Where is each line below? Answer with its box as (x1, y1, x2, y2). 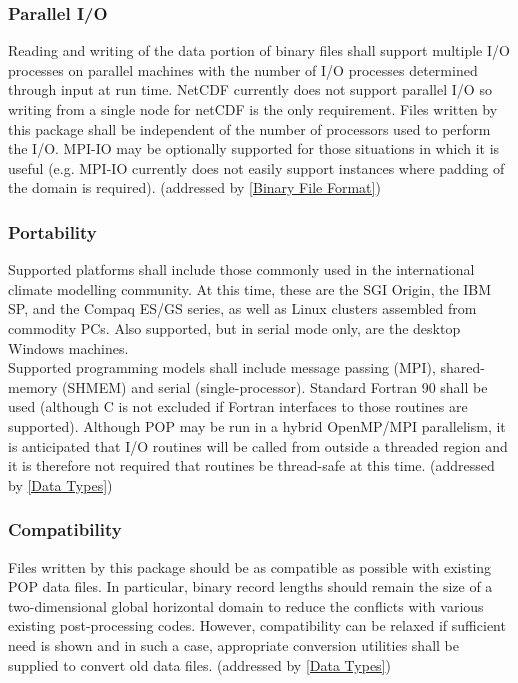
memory (8, 376, 58, 397)
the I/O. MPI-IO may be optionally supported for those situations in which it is (8, 138, 500, 159)
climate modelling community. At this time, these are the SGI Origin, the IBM (8, 278, 492, 299)
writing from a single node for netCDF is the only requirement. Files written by (8, 99, 498, 119)
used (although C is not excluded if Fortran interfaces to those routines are (8, 396, 468, 417)
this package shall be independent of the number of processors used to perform (8, 118, 491, 139)
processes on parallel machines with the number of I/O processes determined (8, 59, 478, 80)
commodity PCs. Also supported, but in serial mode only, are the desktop (8, 317, 461, 338)
